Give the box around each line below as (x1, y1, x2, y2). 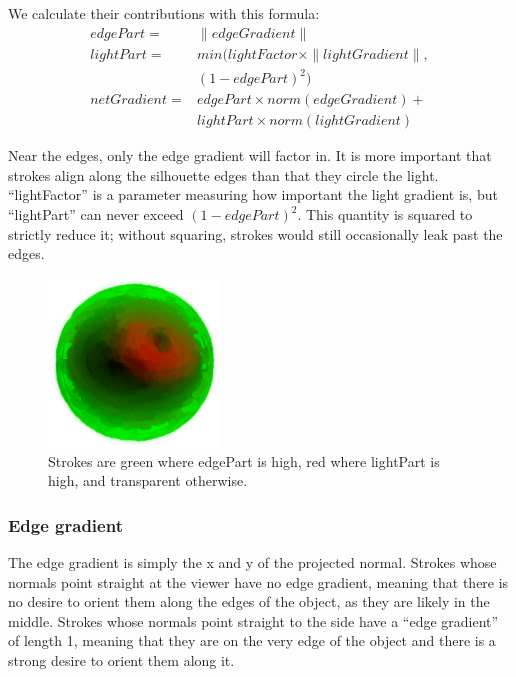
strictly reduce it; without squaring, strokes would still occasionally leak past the (8, 223, 503, 244)
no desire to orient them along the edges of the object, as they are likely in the (8, 591, 490, 612)
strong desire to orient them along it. (8, 649, 235, 670)
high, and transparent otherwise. (48, 470, 248, 491)
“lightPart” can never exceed (8, 204, 184, 225)
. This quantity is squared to (297, 204, 473, 225)
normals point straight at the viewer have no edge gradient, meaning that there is (8, 571, 509, 592)
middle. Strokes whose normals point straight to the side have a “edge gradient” (8, 610, 499, 631)
